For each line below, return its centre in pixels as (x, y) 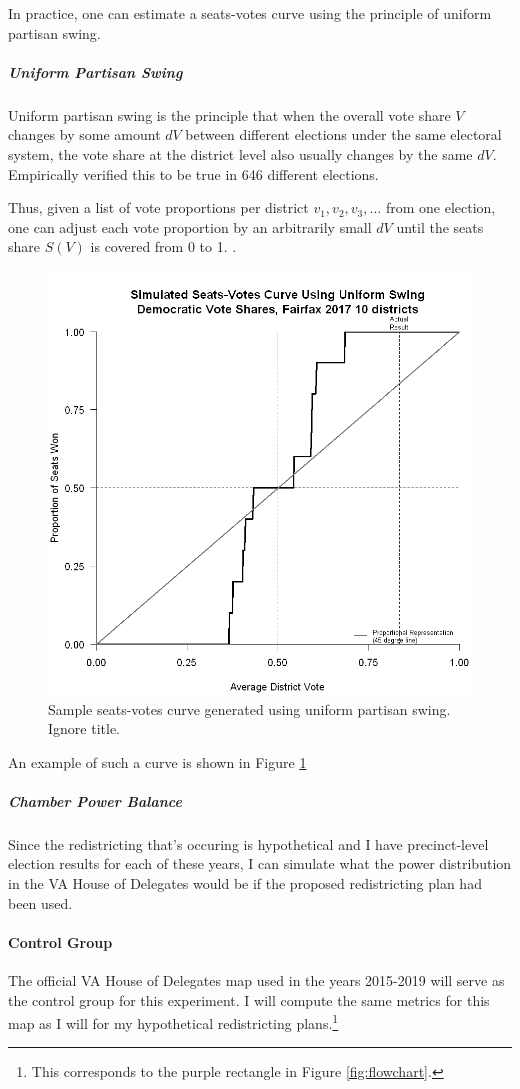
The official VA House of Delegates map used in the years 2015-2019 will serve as (256, 980)
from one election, (440, 207)
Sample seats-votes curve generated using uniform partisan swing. (249, 708)
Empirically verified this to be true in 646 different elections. (193, 173)
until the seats (440, 226)
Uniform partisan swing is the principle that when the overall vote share (229, 114)
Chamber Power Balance (95, 800)
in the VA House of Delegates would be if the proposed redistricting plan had (245, 883)
